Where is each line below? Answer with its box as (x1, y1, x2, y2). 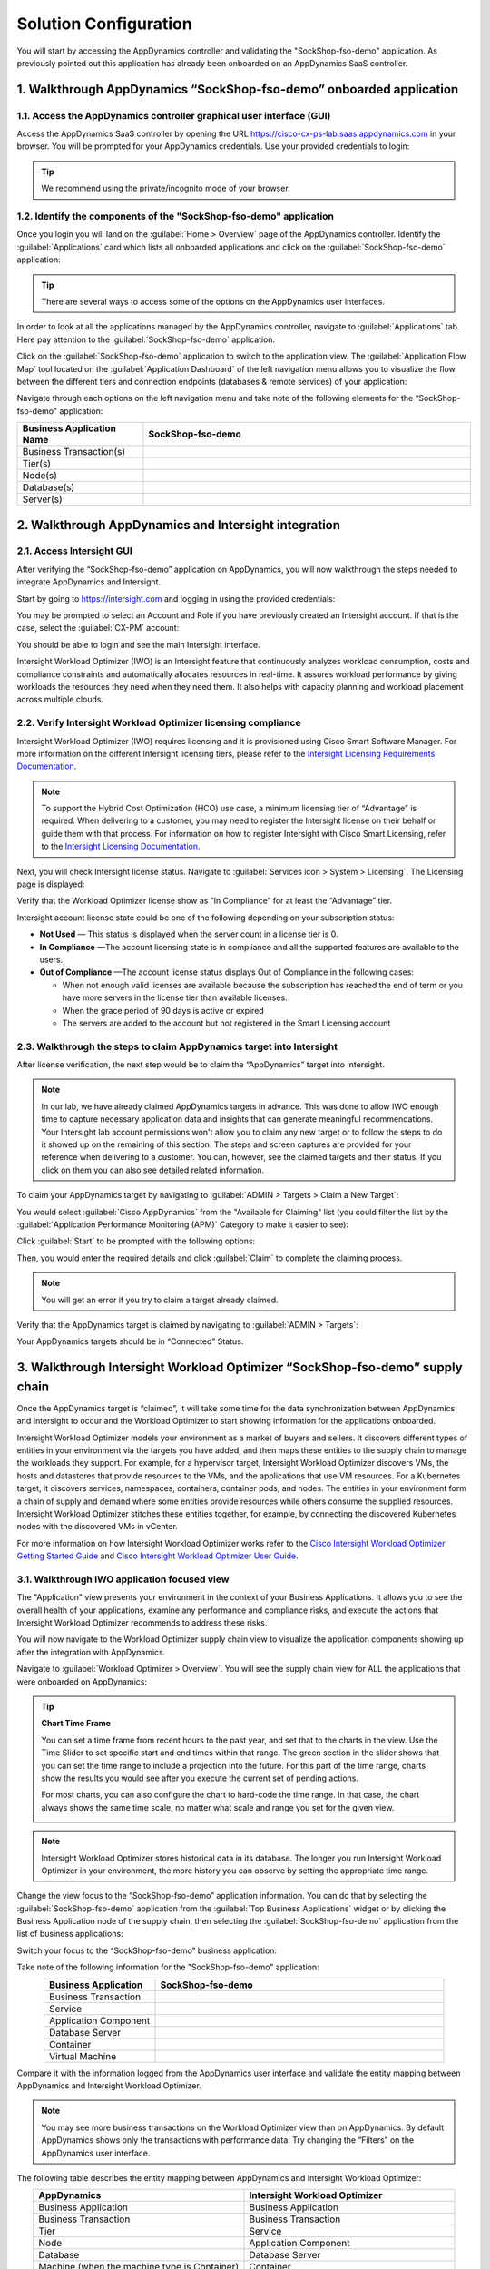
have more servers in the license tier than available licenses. (62, 992, 288, 1003)
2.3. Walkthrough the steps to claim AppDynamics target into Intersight (16, 1040, 338, 1053)
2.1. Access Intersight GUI (16, 545, 133, 557)
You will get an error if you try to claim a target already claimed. (41, 1294, 279, 1305)
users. (39, 954, 64, 965)
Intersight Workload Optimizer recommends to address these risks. (16, 1617, 268, 1628)
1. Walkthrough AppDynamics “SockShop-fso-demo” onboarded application (16, 82, 459, 97)
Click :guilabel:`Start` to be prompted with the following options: (16, 1235, 256, 1247)
